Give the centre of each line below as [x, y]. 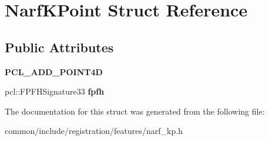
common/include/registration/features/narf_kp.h [94, 131]
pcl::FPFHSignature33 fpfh [55, 91]
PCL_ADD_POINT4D [54, 71]
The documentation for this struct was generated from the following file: [135, 111]
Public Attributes [59, 47]
